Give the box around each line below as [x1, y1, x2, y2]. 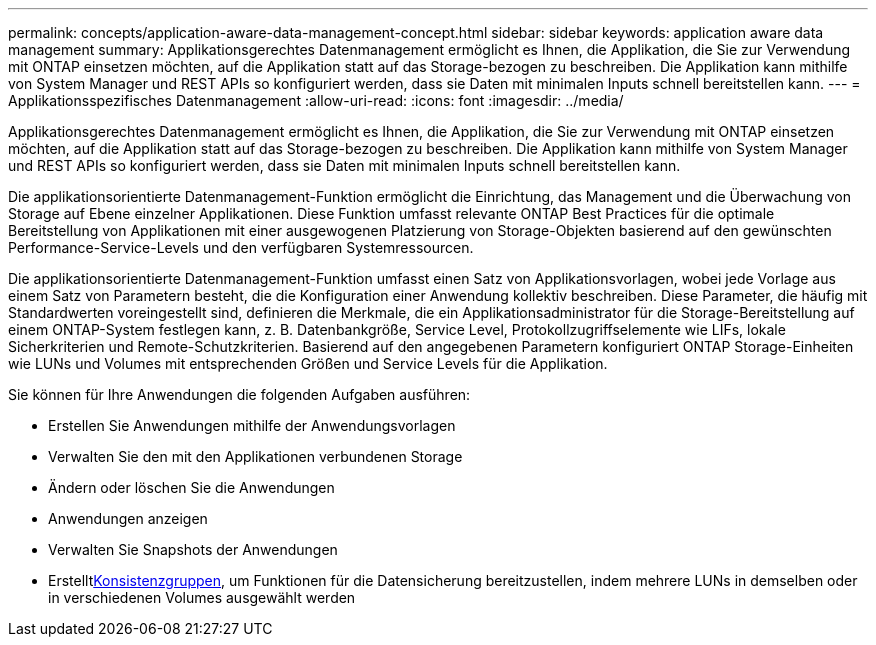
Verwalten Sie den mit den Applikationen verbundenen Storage [48, 448, 463, 465]
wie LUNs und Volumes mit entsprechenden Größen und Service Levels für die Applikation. [8, 355, 608, 372]
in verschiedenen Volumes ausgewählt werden [48, 589, 356, 606]
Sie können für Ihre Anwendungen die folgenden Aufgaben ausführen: [8, 386, 471, 403]
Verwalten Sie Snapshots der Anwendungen [48, 541, 338, 558]
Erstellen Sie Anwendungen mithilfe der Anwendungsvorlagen [48, 417, 456, 434]
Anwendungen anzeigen [48, 510, 208, 527]
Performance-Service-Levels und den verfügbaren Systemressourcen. [8, 239, 474, 256]
